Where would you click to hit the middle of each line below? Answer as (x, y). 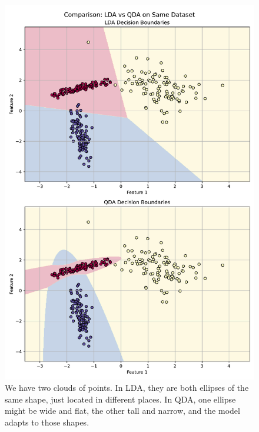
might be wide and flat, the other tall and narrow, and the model (122, 411)
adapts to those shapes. (47, 422)
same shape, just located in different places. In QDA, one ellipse (120, 399)
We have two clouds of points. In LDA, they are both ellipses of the (127, 388)
